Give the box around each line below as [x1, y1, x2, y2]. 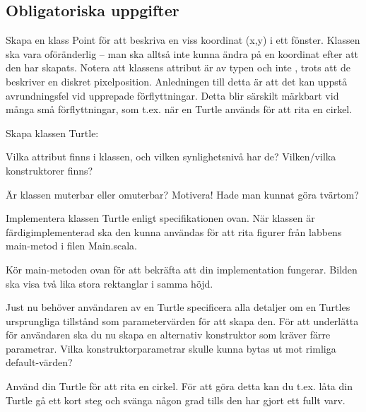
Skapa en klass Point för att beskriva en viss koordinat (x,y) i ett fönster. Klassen [6, 33, 360, 47]
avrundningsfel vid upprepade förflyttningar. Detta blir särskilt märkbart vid [6, 88, 339, 102]
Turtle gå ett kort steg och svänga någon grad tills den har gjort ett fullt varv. [6, 392, 346, 407]
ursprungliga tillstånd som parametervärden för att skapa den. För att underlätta [6, 313, 359, 328]
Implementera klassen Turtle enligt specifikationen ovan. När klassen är [6, 211, 315, 225]
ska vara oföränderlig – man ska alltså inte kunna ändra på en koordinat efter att [6, 46, 359, 61]
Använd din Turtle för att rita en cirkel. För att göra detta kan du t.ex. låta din [6, 379, 353, 394]
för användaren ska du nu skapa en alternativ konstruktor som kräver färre [6, 327, 331, 342]
